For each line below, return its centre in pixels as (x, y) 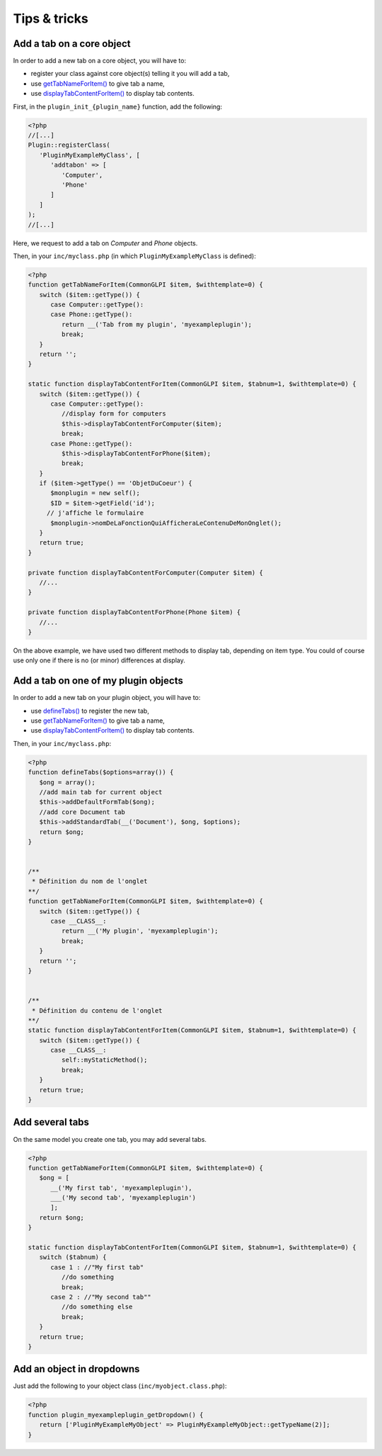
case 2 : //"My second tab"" (101, 1297)
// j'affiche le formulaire (95, 513)
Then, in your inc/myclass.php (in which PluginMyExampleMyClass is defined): (134, 256)
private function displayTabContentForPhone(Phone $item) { (134, 612)
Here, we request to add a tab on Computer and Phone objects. (105, 243)
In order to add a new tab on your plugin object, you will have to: (107, 698)
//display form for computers (114, 414)
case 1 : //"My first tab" (97, 1267)
